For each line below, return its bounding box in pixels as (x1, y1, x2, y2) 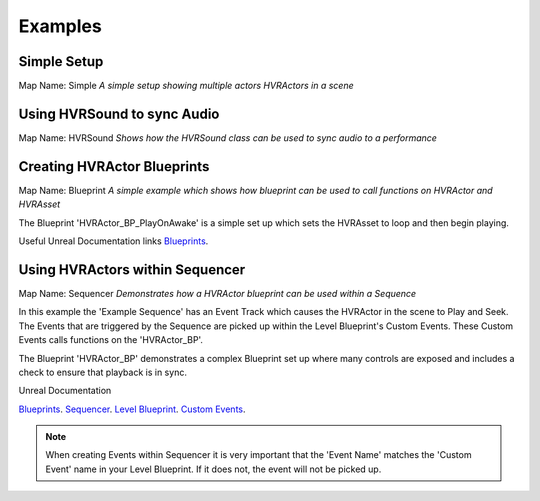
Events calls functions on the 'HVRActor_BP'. (18, 334, 204, 346)
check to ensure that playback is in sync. (18, 366, 187, 378)
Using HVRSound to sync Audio (18, 105, 220, 122)
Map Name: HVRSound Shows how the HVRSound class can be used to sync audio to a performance (18, 131, 437, 144)
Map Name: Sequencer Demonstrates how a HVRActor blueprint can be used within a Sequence (18, 287, 417, 299)
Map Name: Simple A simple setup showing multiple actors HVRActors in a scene (18, 80, 354, 92)
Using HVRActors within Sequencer (18, 261, 246, 278)
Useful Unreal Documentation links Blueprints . (18, 235, 209, 247)
